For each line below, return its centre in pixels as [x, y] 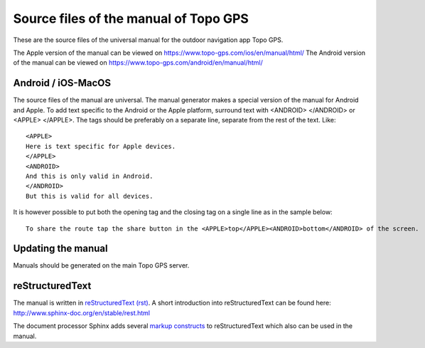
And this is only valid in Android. [90, 176]
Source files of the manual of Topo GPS [131, 19]
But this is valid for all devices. [90, 196]
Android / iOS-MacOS [62, 83]
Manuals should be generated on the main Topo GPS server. [101, 265]
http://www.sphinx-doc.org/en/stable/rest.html [82, 312]
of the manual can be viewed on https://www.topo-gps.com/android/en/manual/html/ [138, 63]
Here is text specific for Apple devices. [101, 146]
